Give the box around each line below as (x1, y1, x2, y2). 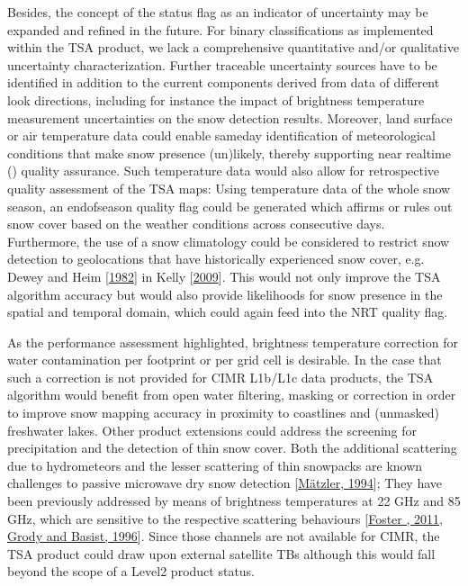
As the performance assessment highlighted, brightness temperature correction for (7, 332, 458, 351)
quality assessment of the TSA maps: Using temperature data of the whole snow (7, 178, 451, 197)
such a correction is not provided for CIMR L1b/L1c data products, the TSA (7, 367, 434, 386)
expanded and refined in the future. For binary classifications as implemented (7, 20, 434, 39)
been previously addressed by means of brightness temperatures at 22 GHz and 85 (7, 491, 461, 510)
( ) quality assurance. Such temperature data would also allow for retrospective (7, 161, 440, 180)
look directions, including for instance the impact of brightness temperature (7, 90, 425, 109)
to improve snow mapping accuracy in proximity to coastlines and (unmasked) (7, 403, 439, 422)
